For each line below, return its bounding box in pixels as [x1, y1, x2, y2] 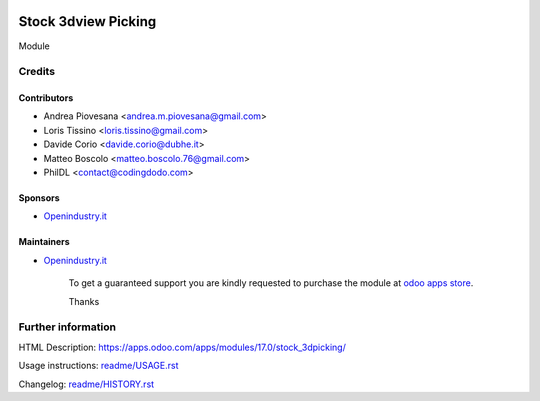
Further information [18, 320, 117, 334]
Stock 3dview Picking [18, 13, 157, 30]
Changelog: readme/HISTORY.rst [18, 378, 155, 390]
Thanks [68, 295, 100, 307]
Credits [18, 65, 55, 79]
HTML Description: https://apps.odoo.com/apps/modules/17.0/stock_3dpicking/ [18, 341, 347, 353]
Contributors [18, 92, 74, 104]
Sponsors [18, 192, 60, 204]
